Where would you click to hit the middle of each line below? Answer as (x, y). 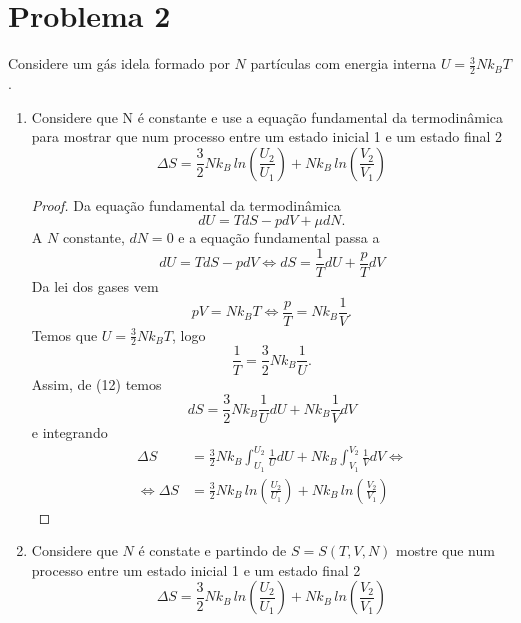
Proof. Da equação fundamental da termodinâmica (186, 204)
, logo (188, 334)
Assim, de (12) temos (96, 383)
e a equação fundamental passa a (279, 237)
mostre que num (445, 550)
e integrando (69, 432)
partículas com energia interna (343, 63)
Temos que (64, 334)
